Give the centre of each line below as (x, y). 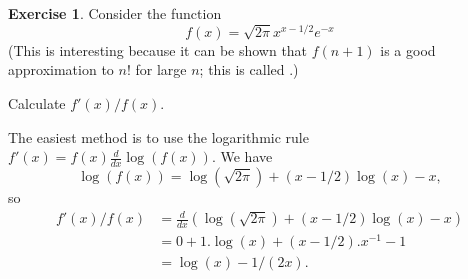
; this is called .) (249, 69)
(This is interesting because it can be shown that (158, 49)
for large (161, 69)
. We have (242, 156)
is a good (408, 49)
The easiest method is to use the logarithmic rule (158, 136)
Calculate (37, 102)
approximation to (61, 69)
